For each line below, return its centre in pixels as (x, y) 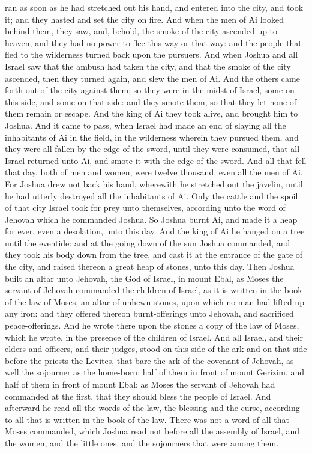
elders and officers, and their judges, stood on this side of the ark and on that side (156, 349)
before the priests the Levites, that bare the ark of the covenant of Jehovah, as (149, 360)
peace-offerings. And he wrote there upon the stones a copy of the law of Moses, (152, 325)
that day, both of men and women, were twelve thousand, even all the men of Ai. (154, 172)
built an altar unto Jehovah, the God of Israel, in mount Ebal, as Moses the (144, 278)
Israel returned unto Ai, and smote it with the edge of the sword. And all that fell (156, 160)
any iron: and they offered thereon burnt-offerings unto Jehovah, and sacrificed (149, 313)
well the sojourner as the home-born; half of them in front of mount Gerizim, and (155, 372)
